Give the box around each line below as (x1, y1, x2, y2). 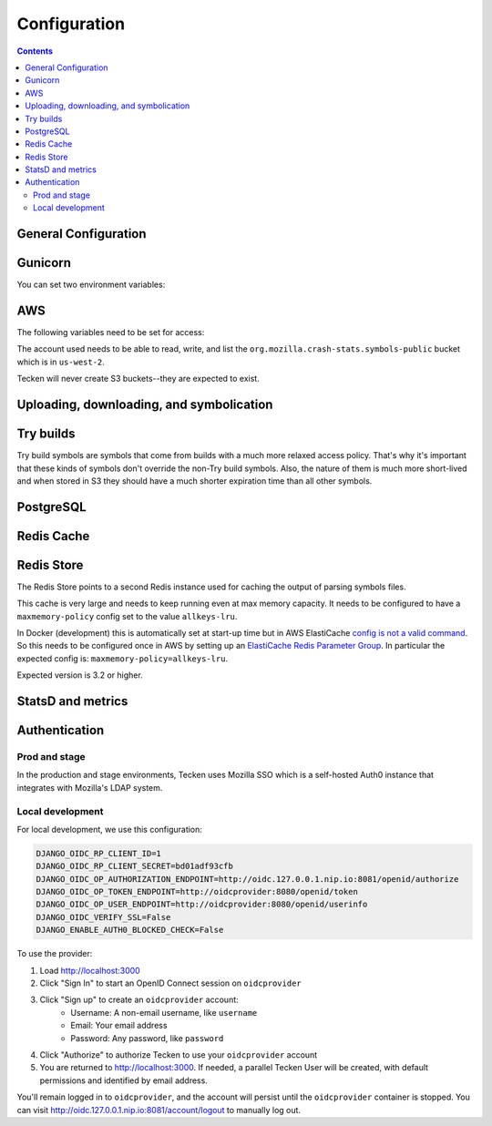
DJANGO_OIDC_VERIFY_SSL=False (36, 912, 171, 922)
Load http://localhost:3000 (39, 965, 140, 976)
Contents (16, 46, 54, 56)
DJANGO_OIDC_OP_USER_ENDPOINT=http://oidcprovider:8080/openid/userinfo (36, 899, 368, 910)
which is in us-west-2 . (16, 356, 105, 367)
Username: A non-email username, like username (70, 1007, 258, 1018)
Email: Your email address (70, 1020, 168, 1031)
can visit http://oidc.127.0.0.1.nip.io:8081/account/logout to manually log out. (16, 1104, 301, 1115)
